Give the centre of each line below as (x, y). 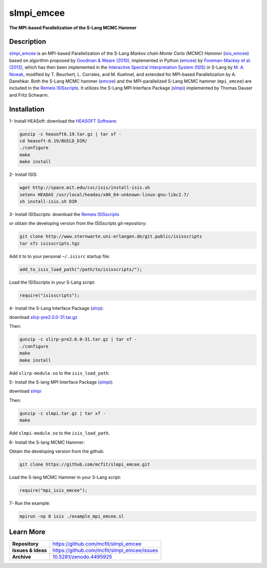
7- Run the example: (30, 503)
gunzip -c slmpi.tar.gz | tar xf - (63, 413)
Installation (27, 109)
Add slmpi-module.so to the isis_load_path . (59, 433)
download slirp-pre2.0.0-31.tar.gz (43, 317)
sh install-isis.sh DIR (48, 201)
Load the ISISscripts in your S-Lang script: (52, 282)
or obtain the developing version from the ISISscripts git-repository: (78, 223)
